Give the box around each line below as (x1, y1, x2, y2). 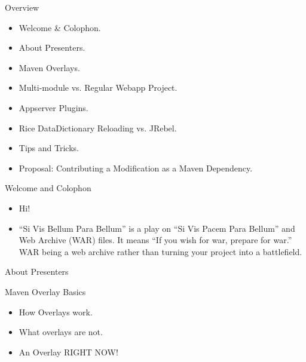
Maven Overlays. (19, 61, 80, 73)
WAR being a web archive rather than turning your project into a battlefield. (19, 245, 302, 257)
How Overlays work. (19, 305, 93, 318)
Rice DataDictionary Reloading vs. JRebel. (19, 121, 177, 134)
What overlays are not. (19, 326, 103, 338)
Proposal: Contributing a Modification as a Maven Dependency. (19, 161, 253, 174)
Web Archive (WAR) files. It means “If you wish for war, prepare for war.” (19, 234, 292, 246)
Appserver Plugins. (19, 101, 88, 113)
